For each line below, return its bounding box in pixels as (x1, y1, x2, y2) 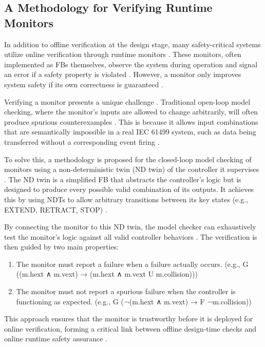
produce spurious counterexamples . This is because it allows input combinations (4, 116, 258, 127)
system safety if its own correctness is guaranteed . (4, 79, 163, 89)
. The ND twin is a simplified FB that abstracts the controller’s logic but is (4, 173, 241, 184)
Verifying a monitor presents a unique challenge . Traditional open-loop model (4, 96, 251, 107)
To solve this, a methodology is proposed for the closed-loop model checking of (4, 153, 252, 164)
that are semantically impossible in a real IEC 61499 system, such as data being (4, 126, 256, 137)
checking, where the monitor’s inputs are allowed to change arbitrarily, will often (4, 106, 258, 117)
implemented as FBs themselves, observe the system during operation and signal (4, 59, 258, 69)
